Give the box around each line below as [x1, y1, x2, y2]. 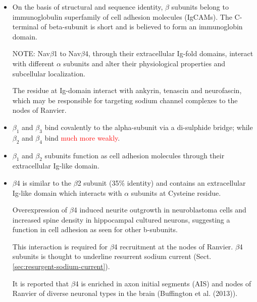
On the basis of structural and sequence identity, [12, 2, 163, 12]
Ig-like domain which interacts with [12, 187, 122, 198]
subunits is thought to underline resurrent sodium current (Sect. [12, 251, 212, 262]
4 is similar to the [16, 177, 72, 188]
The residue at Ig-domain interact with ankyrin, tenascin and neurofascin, [12, 85, 242, 96]
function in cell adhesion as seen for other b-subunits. [12, 224, 178, 235]
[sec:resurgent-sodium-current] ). [12, 261, 110, 272]
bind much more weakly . [44, 132, 120, 143]
